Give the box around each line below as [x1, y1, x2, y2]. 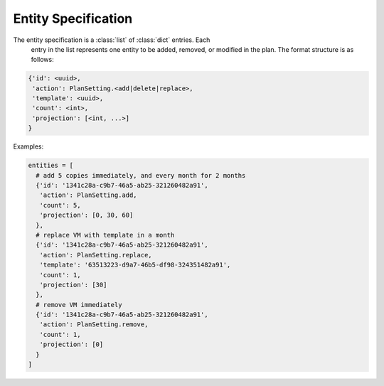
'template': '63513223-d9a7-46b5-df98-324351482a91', [39, 261, 231, 269]
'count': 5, [39, 201, 81, 209]
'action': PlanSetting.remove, [39, 321, 149, 328]
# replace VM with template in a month [36, 231, 175, 239]
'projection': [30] [39, 281, 107, 289]
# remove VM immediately [36, 301, 122, 309]
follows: [31, 55, 54, 64]
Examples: [13, 142, 44, 151]
